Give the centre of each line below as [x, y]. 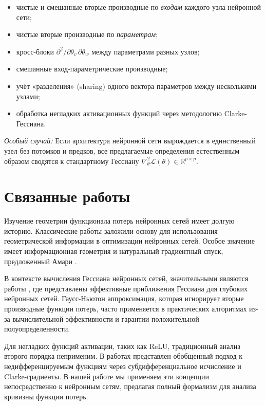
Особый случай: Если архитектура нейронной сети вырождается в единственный [130, 141]
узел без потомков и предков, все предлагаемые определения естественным [122, 150]
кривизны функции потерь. [46, 396]
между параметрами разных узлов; [146, 51]
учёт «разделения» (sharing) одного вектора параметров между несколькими [136, 86]
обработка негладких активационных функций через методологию [119, 113]
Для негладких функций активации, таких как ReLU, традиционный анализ [122, 346]
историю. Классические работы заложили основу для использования [111, 231]
